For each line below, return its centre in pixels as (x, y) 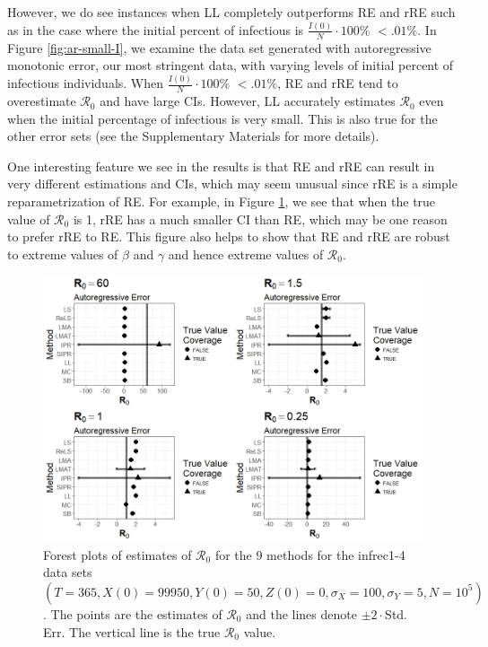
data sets (68, 572)
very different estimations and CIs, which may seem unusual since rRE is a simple (232, 184)
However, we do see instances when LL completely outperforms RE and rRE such (231, 12)
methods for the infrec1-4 (336, 554)
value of (29, 219)
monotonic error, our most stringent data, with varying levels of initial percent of (231, 65)
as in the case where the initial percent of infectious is (156, 29)
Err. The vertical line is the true (132, 631)
